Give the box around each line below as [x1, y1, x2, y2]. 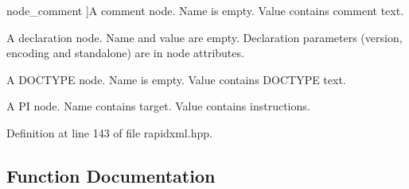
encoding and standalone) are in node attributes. [6, 44, 244, 61]
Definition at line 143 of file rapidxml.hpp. [6, 124, 212, 141]
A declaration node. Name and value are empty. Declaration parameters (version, [6, 29, 403, 45]
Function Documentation [6, 163, 216, 187]
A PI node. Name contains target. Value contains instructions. [6, 98, 310, 114]
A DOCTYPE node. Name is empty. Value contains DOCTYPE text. [6, 71, 346, 87]
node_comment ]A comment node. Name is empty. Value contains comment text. [6, 2, 404, 18]
